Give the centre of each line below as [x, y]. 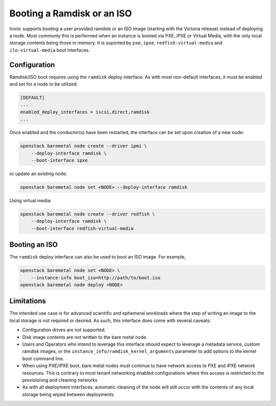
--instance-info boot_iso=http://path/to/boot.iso [96, 277]
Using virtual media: [31, 200]
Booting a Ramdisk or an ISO [71, 13]
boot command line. [43, 358]
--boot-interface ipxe [59, 160]
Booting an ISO [34, 245]
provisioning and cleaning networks [60, 380]
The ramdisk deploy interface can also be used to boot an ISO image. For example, [98, 257]
